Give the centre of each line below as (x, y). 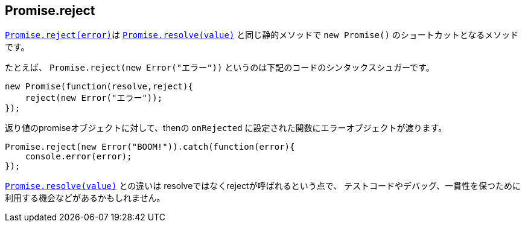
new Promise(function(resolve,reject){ (99, 87)
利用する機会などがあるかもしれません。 (85, 198)
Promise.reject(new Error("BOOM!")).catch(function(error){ (150, 147)
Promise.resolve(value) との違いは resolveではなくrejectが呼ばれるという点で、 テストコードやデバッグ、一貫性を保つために (263, 186)
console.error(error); (78, 157)
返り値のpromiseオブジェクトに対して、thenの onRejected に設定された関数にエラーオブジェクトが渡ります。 (226, 128)
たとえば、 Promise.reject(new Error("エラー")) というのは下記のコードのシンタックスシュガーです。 (220, 68)
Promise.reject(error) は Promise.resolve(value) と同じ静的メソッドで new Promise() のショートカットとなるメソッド (262, 35)
